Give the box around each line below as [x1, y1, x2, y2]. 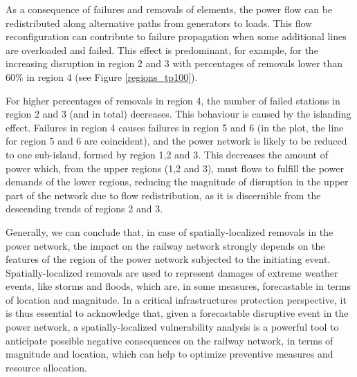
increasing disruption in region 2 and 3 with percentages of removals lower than [6, 56, 343, 71]
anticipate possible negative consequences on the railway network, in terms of [6, 333, 333, 347]
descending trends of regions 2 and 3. [6, 201, 163, 216]
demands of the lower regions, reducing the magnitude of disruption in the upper [6, 174, 349, 189]
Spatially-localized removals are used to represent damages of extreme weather [6, 265, 338, 279]
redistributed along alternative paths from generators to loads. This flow [6, 15, 313, 30]
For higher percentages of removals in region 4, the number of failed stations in [6, 93, 340, 107]
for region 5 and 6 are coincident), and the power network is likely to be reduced [6, 134, 347, 148]
